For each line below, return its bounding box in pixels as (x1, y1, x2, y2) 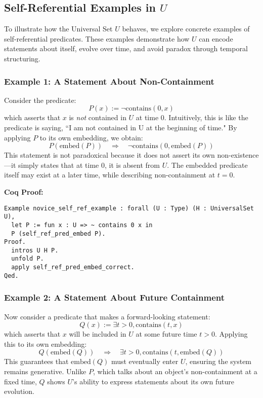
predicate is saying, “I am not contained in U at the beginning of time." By (4, 122, 237, 132)
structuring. (4, 53, 40, 63)
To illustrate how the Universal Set (4, 23, 113, 34)
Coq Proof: (4, 186, 43, 197)
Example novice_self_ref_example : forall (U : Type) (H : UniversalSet (4, 204, 254, 212)
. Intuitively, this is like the (164, 112, 248, 123)
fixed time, (4, 376, 37, 386)
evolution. (4, 386, 34, 396)
